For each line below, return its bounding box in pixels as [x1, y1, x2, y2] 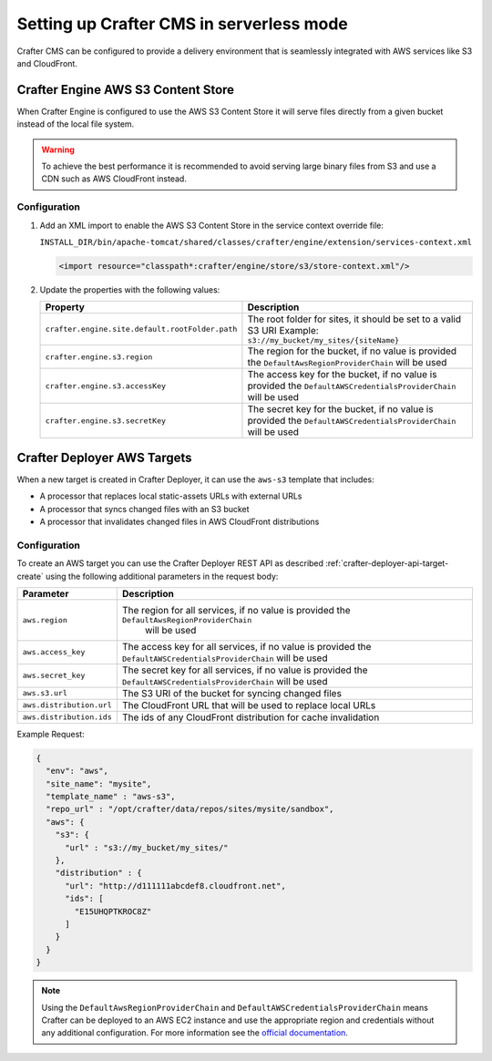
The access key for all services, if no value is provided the [121, 640, 372, 653]
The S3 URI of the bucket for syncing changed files [121, 686, 342, 699]
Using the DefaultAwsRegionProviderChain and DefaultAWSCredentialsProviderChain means [41, 1002, 428, 1013]
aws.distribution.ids [22, 712, 113, 722]
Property [45, 301, 86, 314]
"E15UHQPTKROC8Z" [74, 906, 152, 916]
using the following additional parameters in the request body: [46, 571, 279, 582]
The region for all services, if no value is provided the [121, 603, 351, 616]
